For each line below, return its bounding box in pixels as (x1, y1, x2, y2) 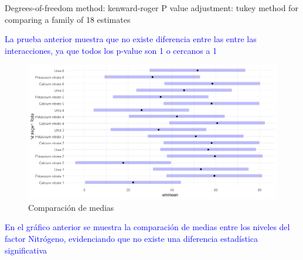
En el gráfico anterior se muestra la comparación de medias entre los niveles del (5, 221, 290, 233)
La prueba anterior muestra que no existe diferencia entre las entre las (5, 33, 257, 45)
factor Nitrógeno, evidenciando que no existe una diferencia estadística (5, 232, 258, 244)
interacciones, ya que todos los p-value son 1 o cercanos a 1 (5, 44, 217, 56)
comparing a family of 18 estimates (5, 13, 131, 25)
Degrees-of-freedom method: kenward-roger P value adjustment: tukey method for (5, 2, 298, 13)
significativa (5, 244, 47, 256)
